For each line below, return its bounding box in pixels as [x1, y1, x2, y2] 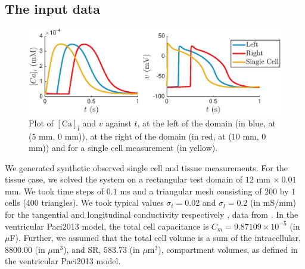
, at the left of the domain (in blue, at [137, 116, 276, 129]
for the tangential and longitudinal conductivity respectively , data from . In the [5, 208, 298, 221]
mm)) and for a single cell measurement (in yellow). [29, 141, 218, 154]
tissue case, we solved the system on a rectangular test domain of [5, 173, 243, 185]
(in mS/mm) [250, 196, 297, 209]
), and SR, [63, 243, 101, 255]
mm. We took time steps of [5, 184, 104, 197]
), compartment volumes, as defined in [158, 243, 298, 255]
